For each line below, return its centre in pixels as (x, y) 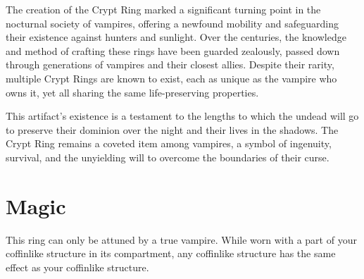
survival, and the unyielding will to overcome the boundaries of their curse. (168, 157)
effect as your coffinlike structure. (77, 267)
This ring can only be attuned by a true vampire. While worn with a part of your (181, 239)
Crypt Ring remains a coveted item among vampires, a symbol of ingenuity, (169, 143)
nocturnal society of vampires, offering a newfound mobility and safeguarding (172, 23)
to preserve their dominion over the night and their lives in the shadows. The (172, 129)
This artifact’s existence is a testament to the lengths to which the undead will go (182, 116)
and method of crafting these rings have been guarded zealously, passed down (173, 50)
